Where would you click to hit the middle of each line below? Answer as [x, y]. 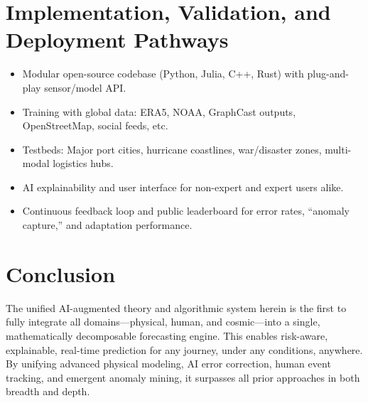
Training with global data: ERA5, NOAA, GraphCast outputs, [159, 111]
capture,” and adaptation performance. [107, 225]
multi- [338, 149]
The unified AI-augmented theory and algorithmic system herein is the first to [176, 307]
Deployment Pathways [117, 39]
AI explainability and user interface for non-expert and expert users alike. [183, 187]
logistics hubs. [83, 163]
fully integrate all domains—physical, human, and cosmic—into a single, [163, 322]
